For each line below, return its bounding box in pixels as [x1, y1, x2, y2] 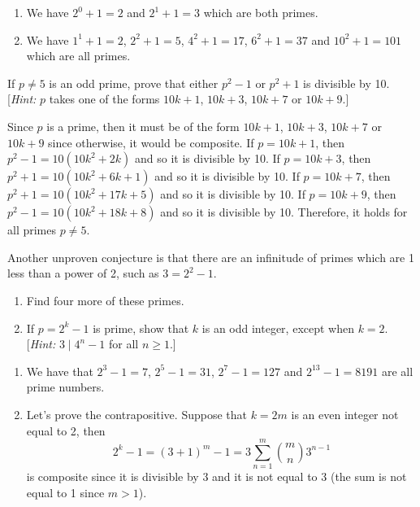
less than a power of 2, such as [7, 264, 159, 282]
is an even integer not [291, 405, 399, 422]
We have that [26, 362, 93, 379]
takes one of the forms [49, 90, 160, 107]
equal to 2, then [26, 422, 106, 439]
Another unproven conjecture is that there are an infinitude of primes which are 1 [7, 248, 414, 265]
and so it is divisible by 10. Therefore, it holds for [160, 203, 408, 221]
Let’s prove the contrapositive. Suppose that [26, 405, 247, 422]
